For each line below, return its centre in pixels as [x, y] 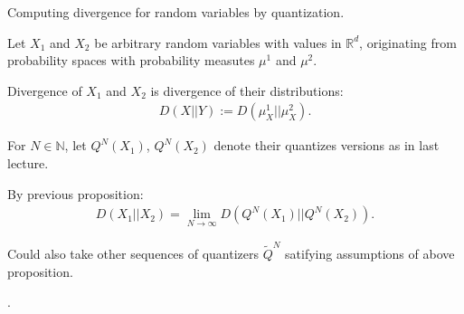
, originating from [408, 42]
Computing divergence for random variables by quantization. [176, 12]
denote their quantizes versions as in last [327, 145]
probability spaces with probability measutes [131, 60]
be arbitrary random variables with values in [218, 42]
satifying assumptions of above [370, 254]
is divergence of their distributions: [247, 90]
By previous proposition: [76, 193]
